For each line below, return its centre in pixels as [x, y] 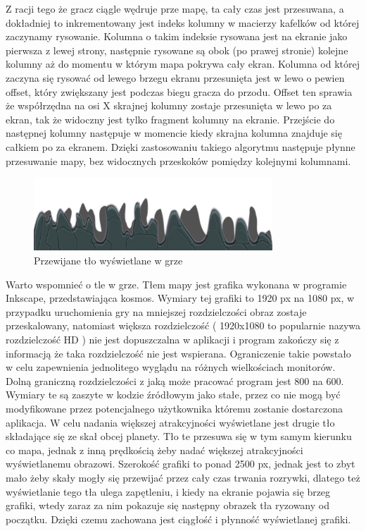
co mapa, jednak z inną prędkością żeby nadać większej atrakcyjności [154, 450]
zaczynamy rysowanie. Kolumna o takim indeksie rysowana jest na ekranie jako [177, 36]
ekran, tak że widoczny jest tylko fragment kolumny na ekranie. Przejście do [170, 119]
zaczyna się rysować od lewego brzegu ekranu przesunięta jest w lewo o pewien [175, 77]
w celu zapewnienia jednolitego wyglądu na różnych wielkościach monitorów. [171, 367]
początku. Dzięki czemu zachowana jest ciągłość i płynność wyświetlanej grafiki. [178, 519]
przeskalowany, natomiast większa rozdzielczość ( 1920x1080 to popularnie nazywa [183, 325]
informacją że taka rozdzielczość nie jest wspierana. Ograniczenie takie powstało [178, 353]
